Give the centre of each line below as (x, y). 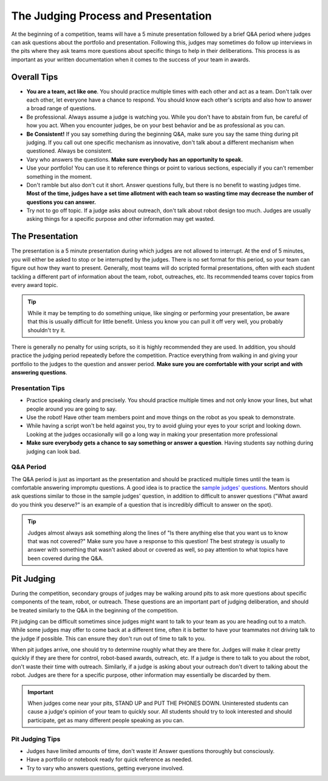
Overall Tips (35, 77)
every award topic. (35, 285)
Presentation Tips (38, 388)
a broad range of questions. (61, 108)
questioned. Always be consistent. (70, 151)
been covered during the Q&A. (66, 558)
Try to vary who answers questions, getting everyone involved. (105, 768)
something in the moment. (59, 176)
